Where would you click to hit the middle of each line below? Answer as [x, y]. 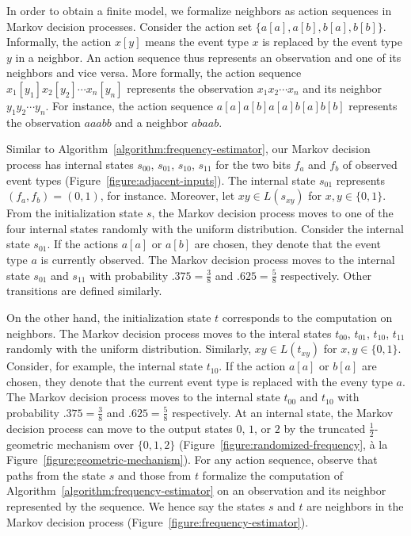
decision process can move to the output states [120, 428]
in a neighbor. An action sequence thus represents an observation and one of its [208, 57]
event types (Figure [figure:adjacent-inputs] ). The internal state [161, 180]
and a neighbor [152, 122]
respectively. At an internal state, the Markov [283, 412]
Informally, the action [59, 42]
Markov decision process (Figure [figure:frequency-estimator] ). [158, 521]
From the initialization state [75, 213]
